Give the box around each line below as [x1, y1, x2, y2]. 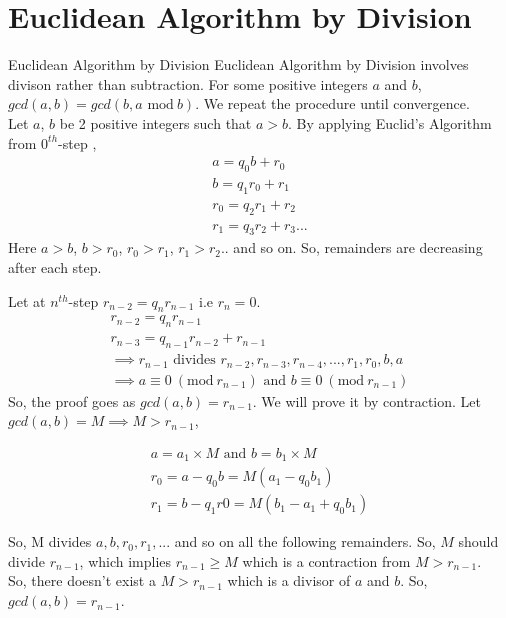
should [458, 531, 499, 552]
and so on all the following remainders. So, [174, 531, 436, 552]
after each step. [8, 257, 102, 277]
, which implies [79, 550, 172, 571]
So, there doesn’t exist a [8, 570, 156, 591]
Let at [8, 290, 46, 311]
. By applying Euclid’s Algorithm [288, 112, 492, 133]
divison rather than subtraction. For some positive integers [8, 73, 368, 94]
